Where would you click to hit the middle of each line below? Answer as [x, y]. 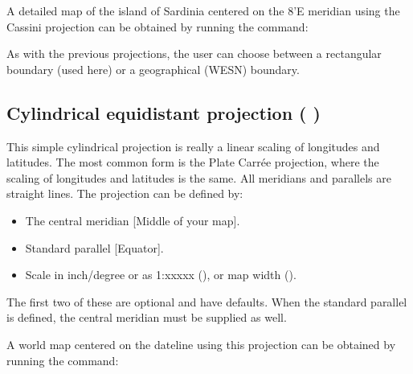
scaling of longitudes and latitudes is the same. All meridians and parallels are [199, 177]
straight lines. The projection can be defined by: [125, 193]
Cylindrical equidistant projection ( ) [164, 112]
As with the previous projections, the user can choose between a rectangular [194, 53]
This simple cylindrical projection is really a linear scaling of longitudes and [193, 146]
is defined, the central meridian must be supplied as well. [147, 317]
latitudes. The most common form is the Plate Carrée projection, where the [193, 162]
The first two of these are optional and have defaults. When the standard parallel [207, 301]
